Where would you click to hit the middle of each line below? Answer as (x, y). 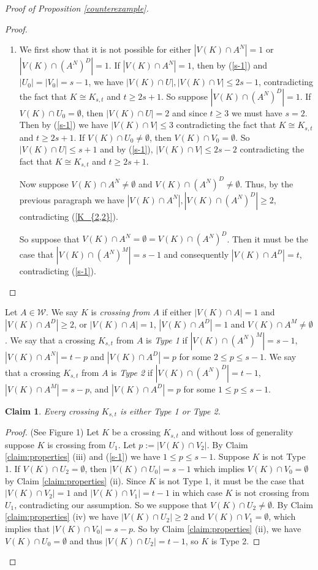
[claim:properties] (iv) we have (62, 516)
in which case (197, 493)
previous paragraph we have (72, 199)
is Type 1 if (167, 339)
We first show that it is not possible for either (105, 49)
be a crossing (136, 432)
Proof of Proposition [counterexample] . (77, 8)
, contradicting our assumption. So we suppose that (111, 504)
